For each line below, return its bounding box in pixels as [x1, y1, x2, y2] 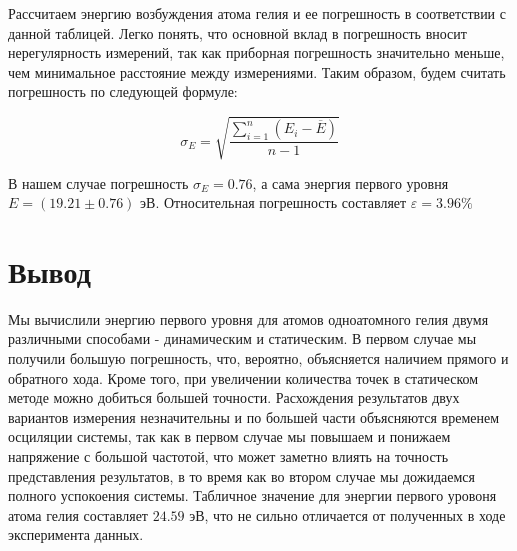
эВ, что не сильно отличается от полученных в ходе [189, 504, 506, 525]
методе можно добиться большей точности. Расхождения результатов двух [8, 387, 460, 408]
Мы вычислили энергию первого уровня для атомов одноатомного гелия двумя [8, 308, 489, 329]
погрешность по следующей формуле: [8, 81, 238, 102]
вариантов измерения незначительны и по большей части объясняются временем [8, 406, 500, 427]
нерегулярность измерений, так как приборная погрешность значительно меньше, [8, 42, 505, 63]
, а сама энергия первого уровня [252, 172, 449, 193]
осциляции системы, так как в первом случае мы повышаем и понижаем [8, 426, 451, 447]
